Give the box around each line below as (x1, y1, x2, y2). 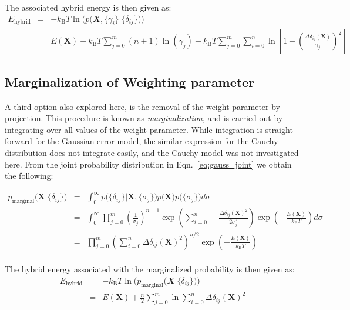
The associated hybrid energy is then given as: (5, 1, 171, 13)
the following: (5, 169, 53, 182)
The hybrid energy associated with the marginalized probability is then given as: (5, 263, 295, 275)
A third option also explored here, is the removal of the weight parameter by (5, 100, 280, 112)
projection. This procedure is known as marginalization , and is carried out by (5, 112, 283, 124)
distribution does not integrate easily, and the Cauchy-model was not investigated (5, 146, 299, 159)
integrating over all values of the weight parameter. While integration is (5, 123, 263, 135)
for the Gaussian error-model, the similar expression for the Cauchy (35, 135, 278, 147)
